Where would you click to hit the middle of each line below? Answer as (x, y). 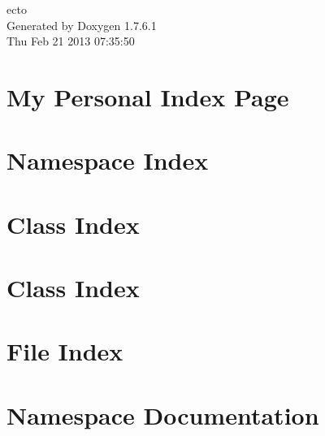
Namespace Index (108, 160)
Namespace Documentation (163, 414)
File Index (65, 351)
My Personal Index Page (148, 96)
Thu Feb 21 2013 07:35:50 (71, 41)
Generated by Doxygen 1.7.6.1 (82, 25)
